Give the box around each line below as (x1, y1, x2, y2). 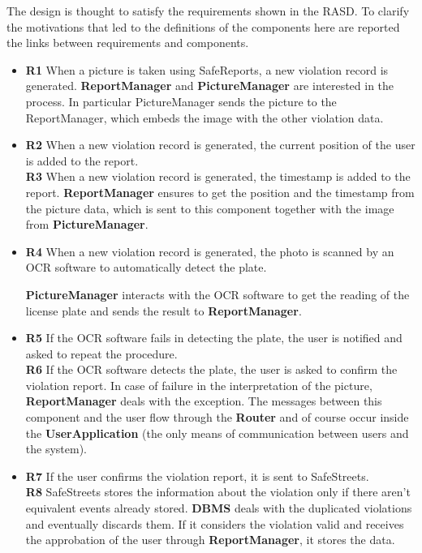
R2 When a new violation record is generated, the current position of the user (25, 136, 416, 153)
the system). (25, 440, 87, 457)
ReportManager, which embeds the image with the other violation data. (25, 109, 384, 126)
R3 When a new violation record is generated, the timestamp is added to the (25, 168, 411, 185)
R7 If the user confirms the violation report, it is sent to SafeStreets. (25, 467, 369, 484)
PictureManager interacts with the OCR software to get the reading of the (25, 285, 410, 302)
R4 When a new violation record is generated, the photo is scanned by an (25, 242, 394, 259)
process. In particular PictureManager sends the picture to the (25, 92, 337, 109)
